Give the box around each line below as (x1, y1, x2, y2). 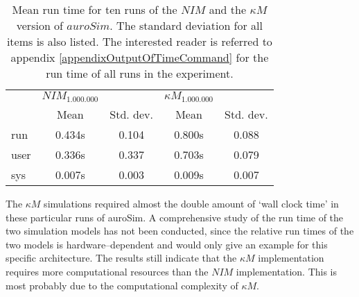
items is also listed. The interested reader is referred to (6, 33, 272, 49)
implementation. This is (236, 264, 338, 278)
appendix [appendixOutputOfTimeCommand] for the (10, 49, 269, 65)
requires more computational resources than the (6, 264, 209, 278)
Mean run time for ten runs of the (12, 1, 177, 17)
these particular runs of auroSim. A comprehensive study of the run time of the (6, 210, 344, 224)
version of (16, 17, 63, 33)
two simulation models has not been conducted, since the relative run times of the (6, 223, 354, 238)
